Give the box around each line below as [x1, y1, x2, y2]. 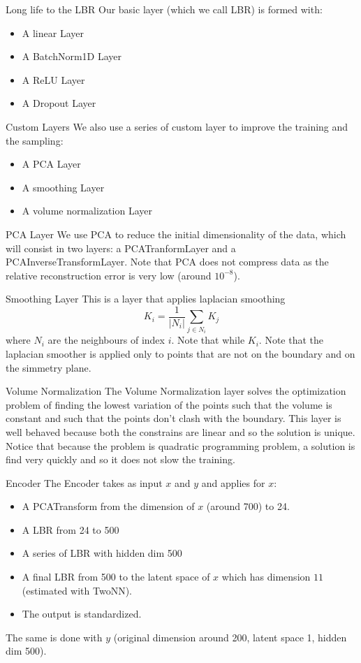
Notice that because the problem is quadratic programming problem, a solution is [6, 438, 355, 453]
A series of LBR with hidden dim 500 [22, 546, 182, 560]
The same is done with [6, 629, 103, 644]
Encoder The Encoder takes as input [6, 475, 163, 490]
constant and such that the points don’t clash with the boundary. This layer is [6, 411, 341, 425]
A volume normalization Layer [22, 203, 152, 218]
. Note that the [258, 333, 323, 347]
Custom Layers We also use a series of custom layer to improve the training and [6, 119, 348, 133]
